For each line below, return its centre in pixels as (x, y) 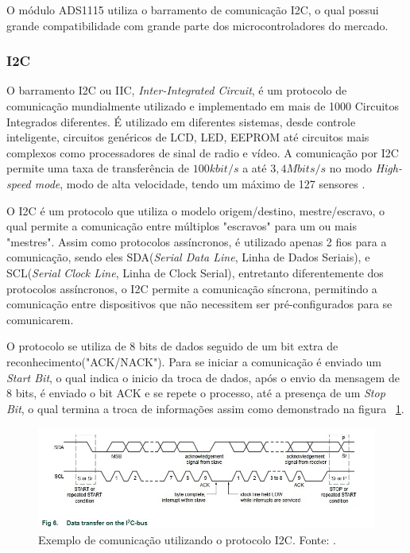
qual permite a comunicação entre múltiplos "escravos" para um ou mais (182, 226)
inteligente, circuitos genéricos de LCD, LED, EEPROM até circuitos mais (188, 137)
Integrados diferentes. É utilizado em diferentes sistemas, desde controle (181, 121)
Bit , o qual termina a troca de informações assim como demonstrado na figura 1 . (205, 408)
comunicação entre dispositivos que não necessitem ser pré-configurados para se (199, 304)
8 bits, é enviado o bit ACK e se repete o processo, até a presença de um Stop (196, 393)
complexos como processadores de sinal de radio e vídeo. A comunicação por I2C (203, 152)
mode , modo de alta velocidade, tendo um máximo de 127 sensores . (200, 183)
